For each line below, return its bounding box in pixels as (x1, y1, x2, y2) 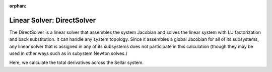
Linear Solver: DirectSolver (9, 16, 96, 25)
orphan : (9, 3, 27, 9)
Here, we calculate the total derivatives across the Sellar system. (9, 59, 144, 65)
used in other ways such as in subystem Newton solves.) (9, 50, 128, 56)
